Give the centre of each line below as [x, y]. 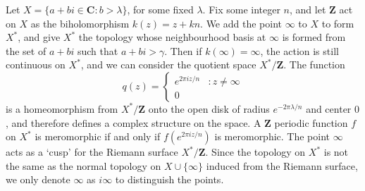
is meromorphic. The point [272, 136]
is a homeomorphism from [62, 108]
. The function [314, 64]
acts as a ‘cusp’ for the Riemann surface [92, 152]
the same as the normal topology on [83, 165]
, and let [308, 9]
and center [329, 108]
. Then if [183, 50]
